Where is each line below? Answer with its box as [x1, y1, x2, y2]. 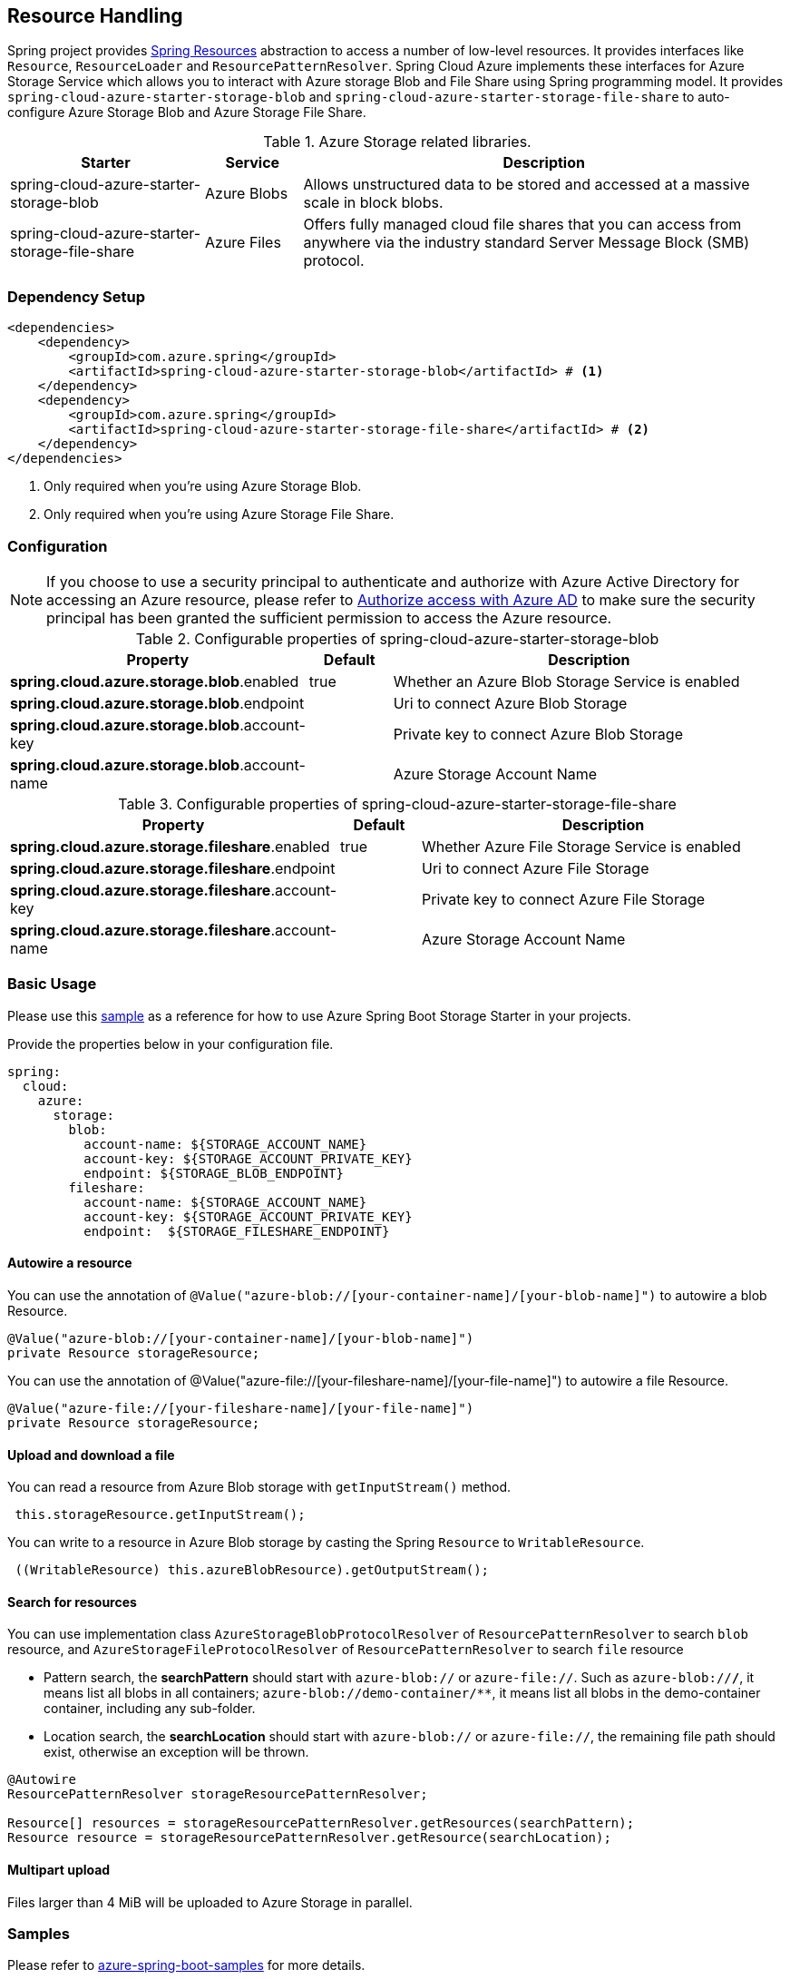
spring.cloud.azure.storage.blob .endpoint [10, 693, 305, 712]
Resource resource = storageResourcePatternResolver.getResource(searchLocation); [7, 1830, 611, 1846]
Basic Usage [7, 975, 97, 994]
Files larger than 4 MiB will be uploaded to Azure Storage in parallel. [7, 1894, 413, 1910]
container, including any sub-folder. [44, 1700, 256, 1717]
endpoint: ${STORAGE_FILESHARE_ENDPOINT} [83, 1223, 390, 1239]
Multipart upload [7, 1861, 111, 1877]
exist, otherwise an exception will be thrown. [44, 1744, 309, 1760]
